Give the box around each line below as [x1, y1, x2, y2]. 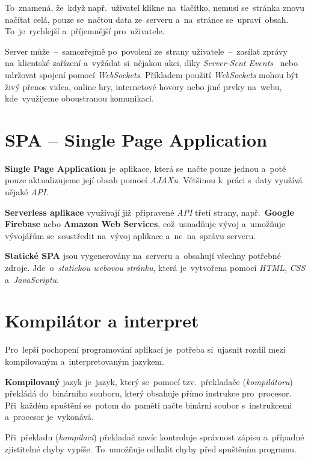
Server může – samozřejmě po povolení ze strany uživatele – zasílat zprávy [5, 44, 288, 57]
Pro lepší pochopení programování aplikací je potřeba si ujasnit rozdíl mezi [5, 343, 286, 356]
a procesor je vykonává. [5, 410, 94, 423]
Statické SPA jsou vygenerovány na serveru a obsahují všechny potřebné [5, 249, 281, 262]
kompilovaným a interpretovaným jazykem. [5, 354, 164, 367]
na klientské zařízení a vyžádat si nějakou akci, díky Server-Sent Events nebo [5, 56, 298, 69]
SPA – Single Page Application [5, 127, 268, 151]
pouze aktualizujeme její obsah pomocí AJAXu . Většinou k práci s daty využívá [5, 174, 303, 186]
